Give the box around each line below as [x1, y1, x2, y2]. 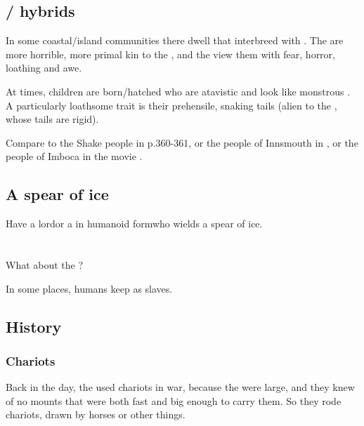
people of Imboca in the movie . [6, 149, 143, 164]
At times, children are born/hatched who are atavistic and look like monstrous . [6, 84, 351, 98]
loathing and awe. [6, 60, 82, 75]
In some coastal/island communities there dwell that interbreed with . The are [6, 33, 344, 48]
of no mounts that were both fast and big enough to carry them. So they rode [6, 393, 342, 408]
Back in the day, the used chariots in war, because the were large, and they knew [6, 380, 355, 394]
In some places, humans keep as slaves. [6, 281, 173, 295]
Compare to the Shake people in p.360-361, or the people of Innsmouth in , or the [6, 135, 358, 149]
